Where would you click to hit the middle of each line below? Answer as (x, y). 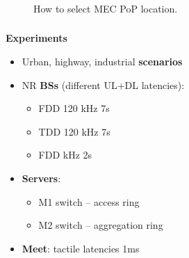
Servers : (41, 178)
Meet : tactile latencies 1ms (81, 248)
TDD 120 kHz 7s (74, 131)
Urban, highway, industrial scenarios (102, 62)
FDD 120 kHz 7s (74, 108)
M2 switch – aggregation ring (101, 225)
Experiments (36, 38)
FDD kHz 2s (65, 155)
